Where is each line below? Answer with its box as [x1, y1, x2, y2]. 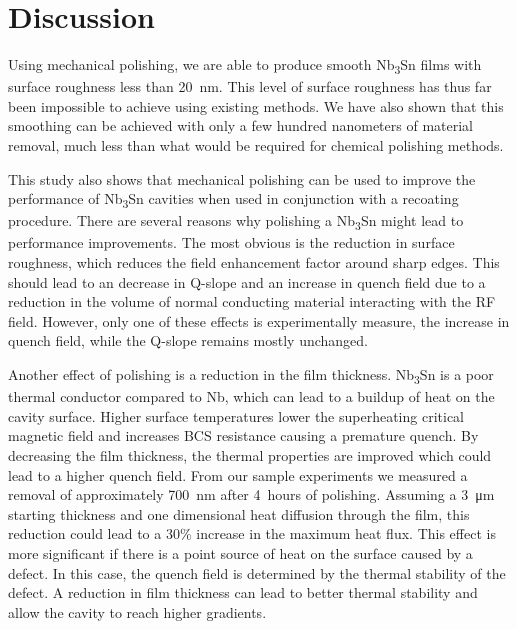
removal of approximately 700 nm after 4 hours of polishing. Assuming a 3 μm [8, 484, 495, 505]
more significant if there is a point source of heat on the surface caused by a [8, 542, 473, 563]
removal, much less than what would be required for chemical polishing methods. [8, 135, 504, 156]
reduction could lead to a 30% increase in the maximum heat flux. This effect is [8, 523, 496, 544]
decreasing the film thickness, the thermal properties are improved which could [8, 444, 492, 465]
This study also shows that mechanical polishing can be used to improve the [8, 168, 476, 189]
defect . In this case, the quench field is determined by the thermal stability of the [8, 562, 506, 583]
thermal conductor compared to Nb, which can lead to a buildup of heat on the [8, 386, 495, 407]
